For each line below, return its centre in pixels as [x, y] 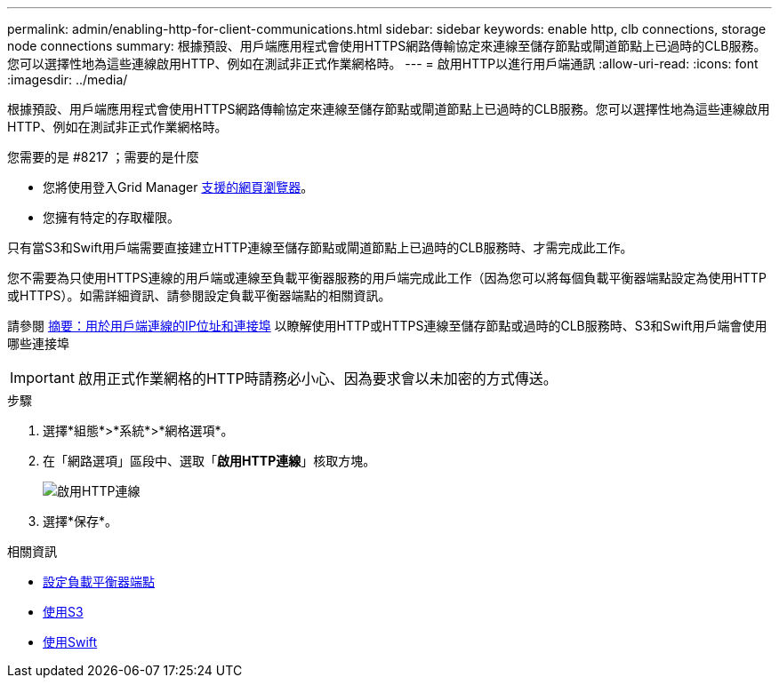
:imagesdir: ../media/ [68, 80]
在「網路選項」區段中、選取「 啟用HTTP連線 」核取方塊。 [209, 461]
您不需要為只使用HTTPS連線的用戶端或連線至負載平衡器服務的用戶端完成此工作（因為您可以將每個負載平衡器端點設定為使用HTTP [387, 278]
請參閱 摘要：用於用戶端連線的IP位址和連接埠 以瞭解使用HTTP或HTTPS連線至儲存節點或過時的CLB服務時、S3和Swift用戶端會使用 [387, 326]
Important [42, 378]
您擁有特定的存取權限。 [111, 217]
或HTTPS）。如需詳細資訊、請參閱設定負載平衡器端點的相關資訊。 [199, 295]
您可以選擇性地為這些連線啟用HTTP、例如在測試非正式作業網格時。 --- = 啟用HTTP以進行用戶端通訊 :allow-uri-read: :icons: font [383, 64]
